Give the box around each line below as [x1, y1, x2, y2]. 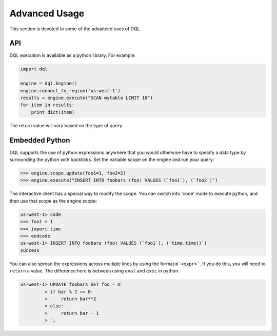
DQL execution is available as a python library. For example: [9, 52, 136, 58]
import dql [20, 66, 48, 72]
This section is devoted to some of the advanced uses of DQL [9, 26, 141, 32]
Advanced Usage [9, 8, 85, 19]
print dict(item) [31, 109, 75, 115]
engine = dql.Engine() [20, 81, 77, 87]
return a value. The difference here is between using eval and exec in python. [9, 268, 180, 274]
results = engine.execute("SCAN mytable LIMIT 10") [20, 95, 153, 101]
